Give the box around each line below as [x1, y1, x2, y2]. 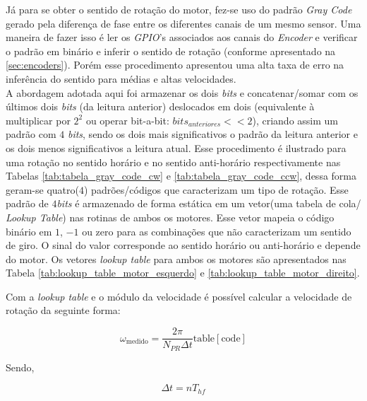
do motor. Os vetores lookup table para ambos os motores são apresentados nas [6, 251, 347, 266]
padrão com [6, 127, 56, 141]
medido [126, 337, 148, 345]
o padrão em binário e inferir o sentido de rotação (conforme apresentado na [6, 43, 336, 58]
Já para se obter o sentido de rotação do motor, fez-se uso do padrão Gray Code [6, 2, 352, 16]
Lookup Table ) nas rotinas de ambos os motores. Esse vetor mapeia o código [6, 209, 335, 224]
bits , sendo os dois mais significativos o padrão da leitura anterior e [67, 127, 358, 141]
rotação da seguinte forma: [6, 303, 121, 318]
